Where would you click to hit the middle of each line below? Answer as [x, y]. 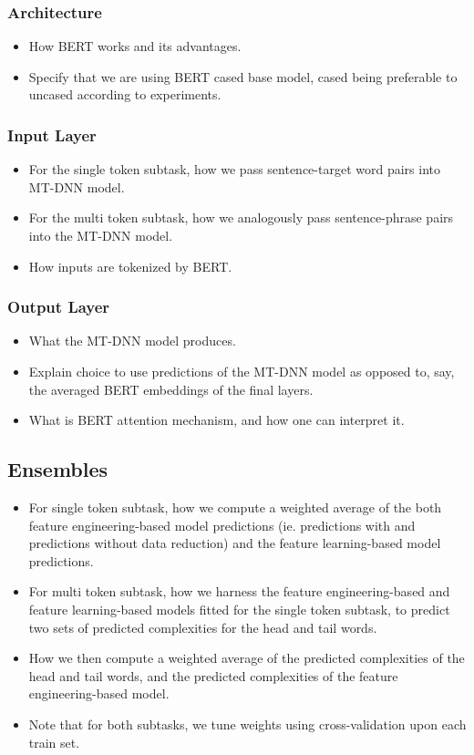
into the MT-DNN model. [101, 235]
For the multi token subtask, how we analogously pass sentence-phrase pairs [241, 217]
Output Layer [59, 307]
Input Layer [52, 134]
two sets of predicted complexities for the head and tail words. [203, 627]
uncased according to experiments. [125, 94]
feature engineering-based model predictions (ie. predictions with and [222, 525]
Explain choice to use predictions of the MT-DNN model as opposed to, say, [242, 371]
